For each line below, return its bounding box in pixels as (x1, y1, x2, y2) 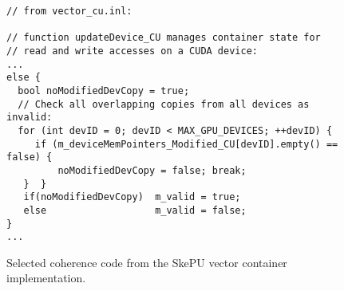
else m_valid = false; (23, 204, 247, 216)
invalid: (6, 112, 53, 124)
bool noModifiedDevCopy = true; (18, 85, 190, 96)
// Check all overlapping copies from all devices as (18, 98, 310, 110)
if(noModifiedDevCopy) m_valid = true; (23, 191, 241, 203)
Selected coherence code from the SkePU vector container (6, 254, 287, 270)
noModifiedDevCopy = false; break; (57, 164, 247, 176)
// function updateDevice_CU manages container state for (6, 32, 321, 44)
